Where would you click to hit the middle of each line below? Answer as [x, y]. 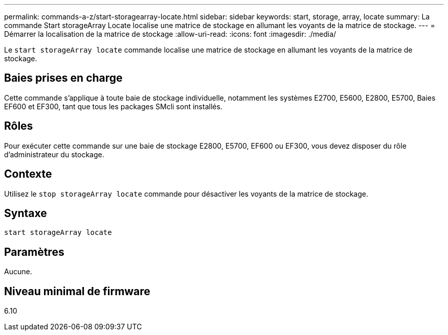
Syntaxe [26, 213]
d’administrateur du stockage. [54, 154]
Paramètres [34, 252]
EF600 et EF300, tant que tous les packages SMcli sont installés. [113, 106]
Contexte [28, 174]
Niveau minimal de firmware [77, 291]
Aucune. [18, 272]
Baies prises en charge [63, 78]
